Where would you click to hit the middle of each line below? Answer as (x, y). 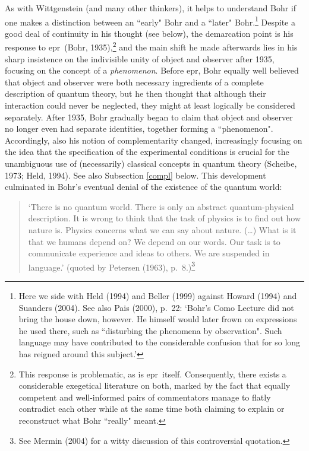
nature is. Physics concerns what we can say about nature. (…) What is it (162, 230)
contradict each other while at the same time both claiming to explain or (152, 409)
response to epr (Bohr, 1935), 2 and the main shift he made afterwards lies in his (151, 46)
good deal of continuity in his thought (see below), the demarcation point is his (149, 33)
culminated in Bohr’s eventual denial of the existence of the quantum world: (144, 187)
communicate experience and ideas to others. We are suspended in (149, 253)
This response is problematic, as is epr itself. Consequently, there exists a (152, 374)
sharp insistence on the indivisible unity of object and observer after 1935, (140, 58)
